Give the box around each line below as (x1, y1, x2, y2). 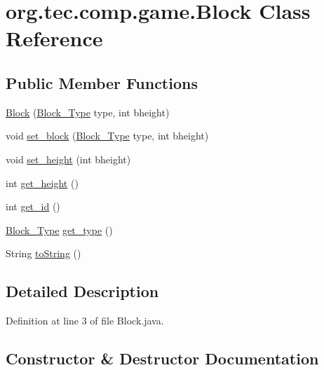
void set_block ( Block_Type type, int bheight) (6, 128, 209, 143)
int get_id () (6, 199, 60, 214)
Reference (6, 24, 103, 53)
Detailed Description (6, 280, 159, 302)
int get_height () (6, 175, 79, 190)
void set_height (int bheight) (6, 151, 131, 166)
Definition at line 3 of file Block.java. (6, 313, 164, 328)
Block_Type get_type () (6, 222, 113, 237)
